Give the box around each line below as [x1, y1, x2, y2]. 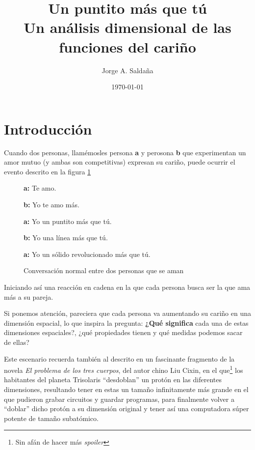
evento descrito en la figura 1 [4, 166, 91, 176]
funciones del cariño [59, 36, 196, 56]
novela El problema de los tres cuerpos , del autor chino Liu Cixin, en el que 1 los [4, 364, 243, 375]
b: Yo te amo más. [24, 199, 79, 209]
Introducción [4, 118, 92, 139]
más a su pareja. [4, 291, 53, 302]
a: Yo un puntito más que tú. [24, 216, 112, 226]
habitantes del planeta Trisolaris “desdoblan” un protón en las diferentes [4, 374, 222, 385]
